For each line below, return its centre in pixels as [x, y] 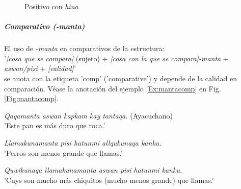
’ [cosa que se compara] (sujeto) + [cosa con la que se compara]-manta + [116, 58]
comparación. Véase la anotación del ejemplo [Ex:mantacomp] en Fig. [113, 88]
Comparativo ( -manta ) [45, 26]
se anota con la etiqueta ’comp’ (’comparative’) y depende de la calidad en [121, 78]
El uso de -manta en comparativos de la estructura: [84, 48]
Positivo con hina [51, 6]
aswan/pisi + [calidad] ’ [40, 68]
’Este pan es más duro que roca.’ [55, 125]
